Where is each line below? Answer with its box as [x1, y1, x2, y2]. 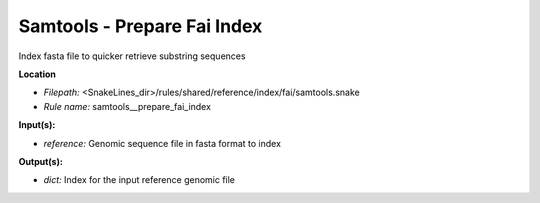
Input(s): [18, 119, 56, 131]
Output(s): [18, 155, 64, 167]
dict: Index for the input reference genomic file [43, 174, 235, 186]
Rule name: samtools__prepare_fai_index [43, 100, 212, 112]
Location [18, 68, 57, 80]
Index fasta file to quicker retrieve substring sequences [18, 50, 246, 62]
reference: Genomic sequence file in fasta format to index [43, 137, 282, 149]
